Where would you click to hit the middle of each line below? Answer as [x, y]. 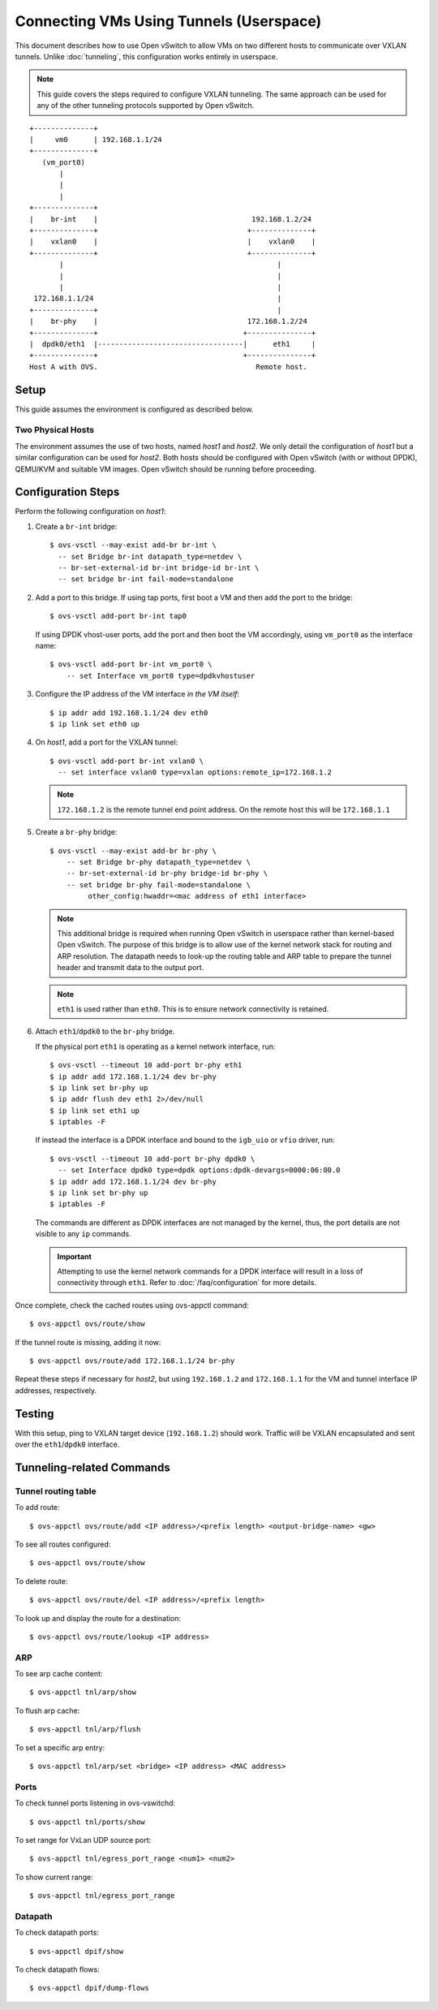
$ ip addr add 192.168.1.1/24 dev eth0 [129, 713]
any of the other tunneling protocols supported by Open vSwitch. [146, 106]
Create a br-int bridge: [76, 526]
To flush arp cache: [47, 1710]
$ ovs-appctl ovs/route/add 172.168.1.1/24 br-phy [132, 1361]
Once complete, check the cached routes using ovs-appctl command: [132, 1305]
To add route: [37, 1507]
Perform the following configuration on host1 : [90, 511]
